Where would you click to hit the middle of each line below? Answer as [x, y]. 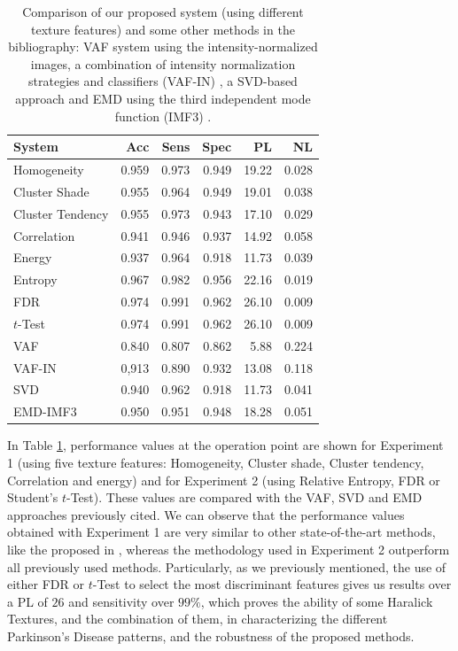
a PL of [27, 601]
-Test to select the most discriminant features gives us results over [272, 584]
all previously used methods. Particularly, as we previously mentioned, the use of [227, 566]
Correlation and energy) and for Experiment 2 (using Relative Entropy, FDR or [224, 480]
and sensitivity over [121, 601]
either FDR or [46, 584]
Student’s [33, 497]
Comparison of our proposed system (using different [163, 12]
